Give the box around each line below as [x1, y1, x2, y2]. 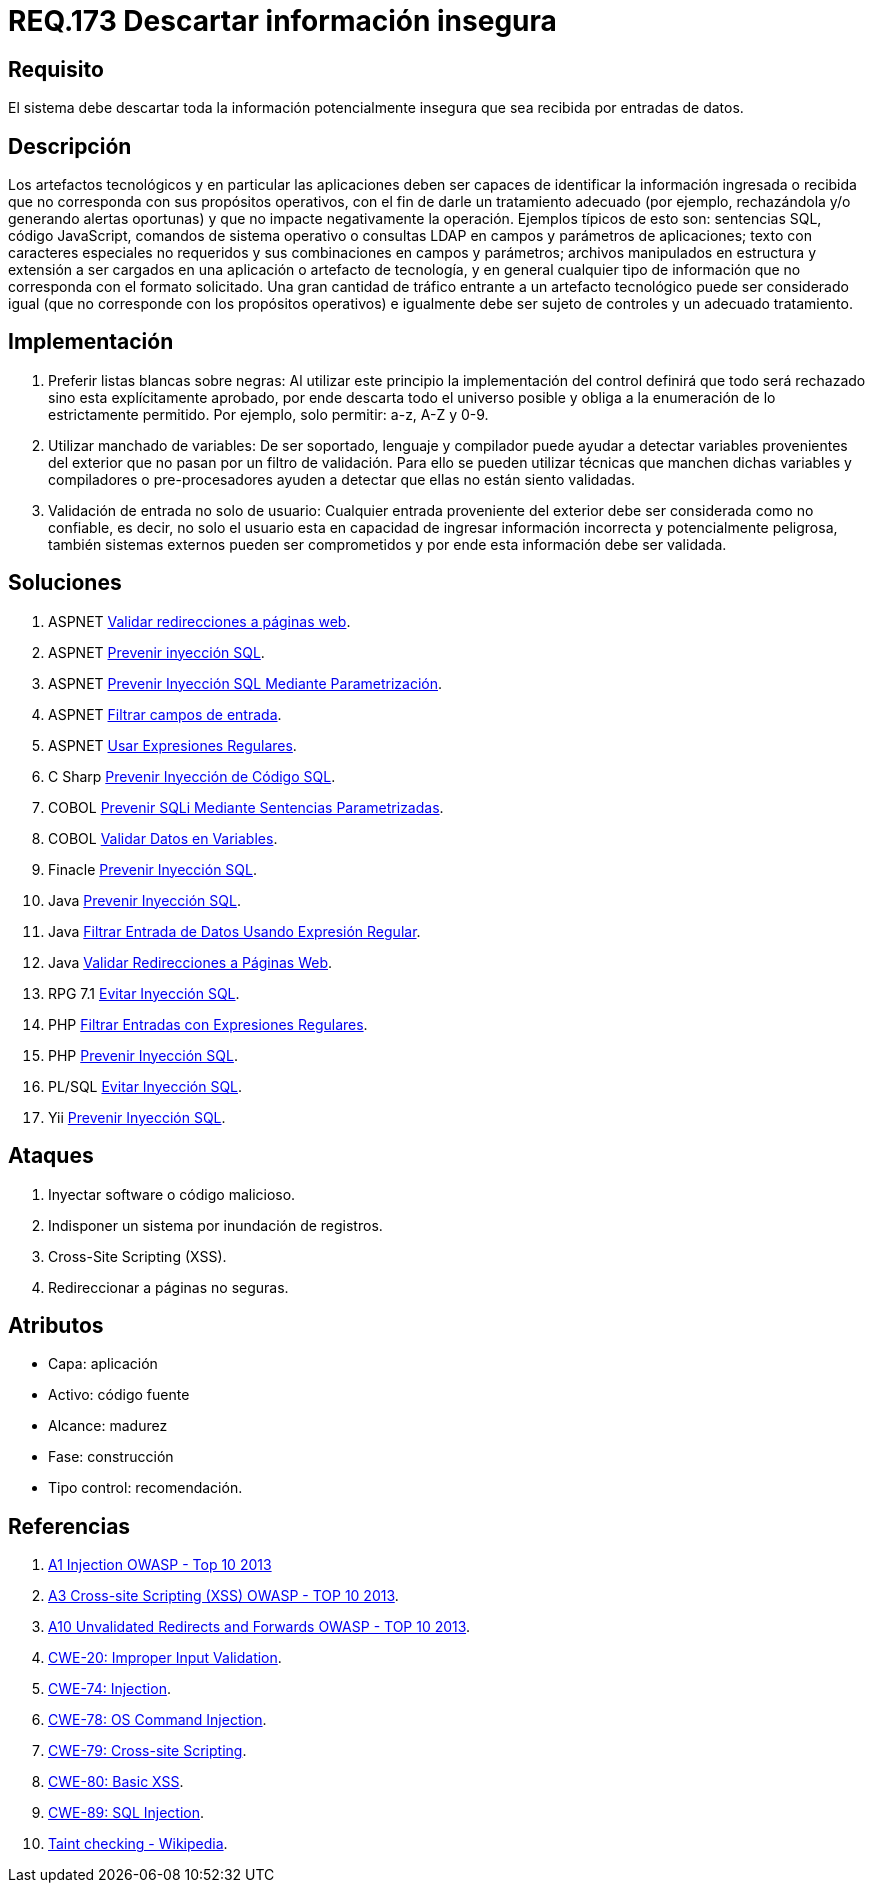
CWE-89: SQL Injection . [48, 1804, 204, 1822]
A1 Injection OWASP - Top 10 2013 [48, 1556, 272, 1574]
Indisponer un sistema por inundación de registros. [48, 1216, 383, 1234]
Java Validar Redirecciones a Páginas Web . [48, 953, 333, 971]
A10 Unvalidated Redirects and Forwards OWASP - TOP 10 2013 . [48, 1618, 471, 1636]
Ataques [8, 1143, 94, 1169]
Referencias [8, 1513, 131, 1539]
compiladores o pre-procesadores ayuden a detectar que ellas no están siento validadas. [48, 470, 636, 488]
